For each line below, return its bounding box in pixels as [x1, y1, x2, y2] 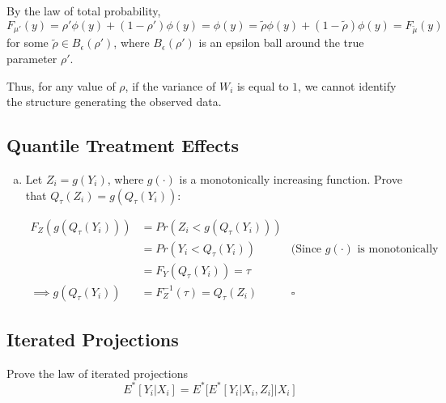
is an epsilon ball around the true [198, 34, 364, 51]
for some [6, 34, 49, 51]
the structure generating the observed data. [6, 93, 222, 110]
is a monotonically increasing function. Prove [179, 170, 402, 187]
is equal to [236, 77, 289, 94]
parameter [6, 49, 57, 66]
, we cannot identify [298, 77, 397, 94]
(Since [291, 243, 322, 255]
